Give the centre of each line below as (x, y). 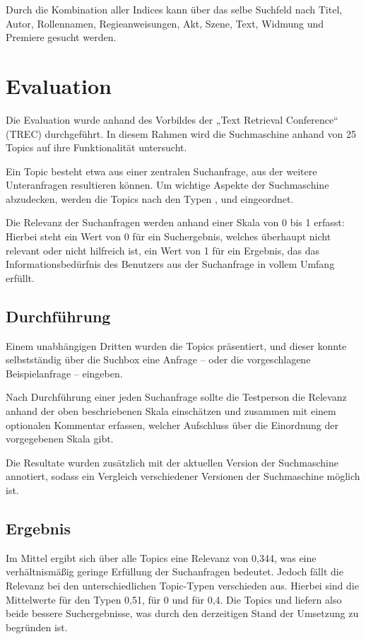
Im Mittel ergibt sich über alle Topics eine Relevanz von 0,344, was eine (161, 557)
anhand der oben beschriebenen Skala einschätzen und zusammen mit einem (171, 411)
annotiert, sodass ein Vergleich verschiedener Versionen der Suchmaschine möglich (183, 476)
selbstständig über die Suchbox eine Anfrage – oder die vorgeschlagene (158, 359)
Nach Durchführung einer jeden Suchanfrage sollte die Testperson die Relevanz (176, 397)
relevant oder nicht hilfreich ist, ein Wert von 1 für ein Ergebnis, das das (163, 250)
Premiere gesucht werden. (61, 37)
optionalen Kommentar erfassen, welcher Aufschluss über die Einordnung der (172, 424)
